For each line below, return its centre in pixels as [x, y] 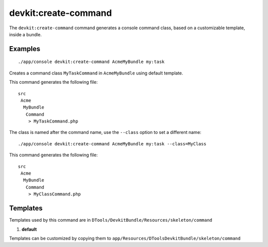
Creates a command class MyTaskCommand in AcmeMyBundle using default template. [96, 73]
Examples [25, 49]
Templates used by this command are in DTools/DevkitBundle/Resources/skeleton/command [111, 220]
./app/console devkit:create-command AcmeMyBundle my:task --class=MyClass [112, 144]
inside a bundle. [26, 34]
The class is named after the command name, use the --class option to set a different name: [105, 132]
